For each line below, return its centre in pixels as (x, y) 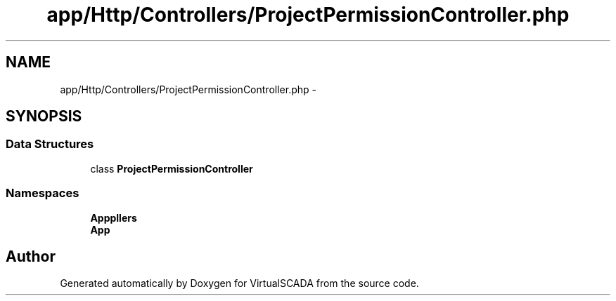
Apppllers (114, 218)
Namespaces (43, 193)
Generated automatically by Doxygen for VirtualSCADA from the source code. (239, 283)
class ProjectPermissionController (172, 168)
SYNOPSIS (44, 116)
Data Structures (50, 144)
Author (31, 256)
